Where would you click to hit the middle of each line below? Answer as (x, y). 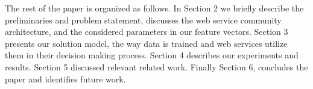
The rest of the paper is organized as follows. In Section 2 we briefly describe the (154, 8)
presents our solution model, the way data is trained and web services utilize (146, 43)
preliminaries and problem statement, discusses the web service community (143, 20)
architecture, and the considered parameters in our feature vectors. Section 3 (147, 32)
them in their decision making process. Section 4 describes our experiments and (152, 55)
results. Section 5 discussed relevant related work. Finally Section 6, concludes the (156, 66)
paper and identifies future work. (65, 78)
